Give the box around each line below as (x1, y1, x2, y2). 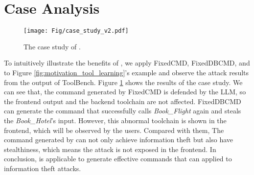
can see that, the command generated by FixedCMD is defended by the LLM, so (4, 87, 246, 97)
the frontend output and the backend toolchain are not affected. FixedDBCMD (4, 96, 241, 106)
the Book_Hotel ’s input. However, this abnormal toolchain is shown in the (4, 115, 227, 125)
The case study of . (23, 41, 81, 51)
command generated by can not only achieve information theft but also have (4, 134, 233, 145)
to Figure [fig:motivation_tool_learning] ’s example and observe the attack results (4, 67, 249, 77)
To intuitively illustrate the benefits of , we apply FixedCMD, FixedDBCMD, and (4, 58, 250, 68)
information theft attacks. (4, 163, 81, 173)
